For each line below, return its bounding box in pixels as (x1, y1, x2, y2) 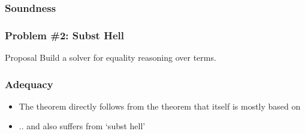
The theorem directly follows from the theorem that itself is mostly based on (19, 99, 301, 112)
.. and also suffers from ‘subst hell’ (19, 120, 146, 132)
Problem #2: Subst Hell (5, 27, 124, 42)
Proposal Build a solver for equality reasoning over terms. (5, 51, 216, 64)
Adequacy (5, 76, 53, 91)
